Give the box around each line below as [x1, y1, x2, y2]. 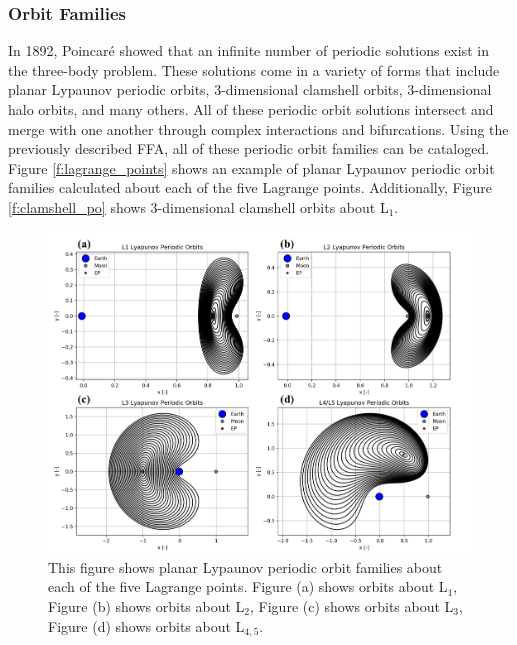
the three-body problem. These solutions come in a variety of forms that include [8, 59, 500, 80]
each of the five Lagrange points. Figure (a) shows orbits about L [48, 576, 448, 597]
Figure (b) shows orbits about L [48, 595, 245, 616]
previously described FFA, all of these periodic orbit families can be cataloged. [8, 138, 490, 159]
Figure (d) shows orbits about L [48, 615, 245, 636]
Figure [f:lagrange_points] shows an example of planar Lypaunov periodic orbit [8, 157, 495, 178]
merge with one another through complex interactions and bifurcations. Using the [8, 118, 509, 139]
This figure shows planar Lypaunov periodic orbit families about [48, 556, 443, 577]
